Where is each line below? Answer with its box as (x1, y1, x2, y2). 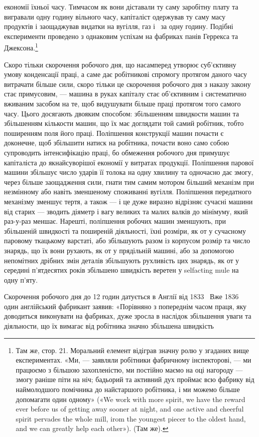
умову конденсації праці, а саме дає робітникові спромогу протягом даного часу (4, 69, 247, 79)
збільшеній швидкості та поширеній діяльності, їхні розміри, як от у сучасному (4, 225, 246, 236)
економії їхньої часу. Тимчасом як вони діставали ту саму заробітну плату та (4, 1, 239, 11)
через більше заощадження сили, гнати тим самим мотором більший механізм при (4, 176, 255, 187)
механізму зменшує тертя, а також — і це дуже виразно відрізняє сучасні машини (4, 196, 253, 206)
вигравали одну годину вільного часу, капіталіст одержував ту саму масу (4, 11, 226, 21)
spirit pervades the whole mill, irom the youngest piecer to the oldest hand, (15, 413, 246, 424)
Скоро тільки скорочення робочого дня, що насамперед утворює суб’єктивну (4, 59, 237, 69)
